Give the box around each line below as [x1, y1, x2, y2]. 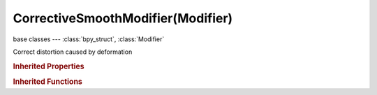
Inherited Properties [13, 61, 85, 71]
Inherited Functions [13, 77, 83, 87]
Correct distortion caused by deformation [13, 47, 133, 56]
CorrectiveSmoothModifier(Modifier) [13, 10, 233, 26]
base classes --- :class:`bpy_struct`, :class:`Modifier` [13, 35, 165, 43]
